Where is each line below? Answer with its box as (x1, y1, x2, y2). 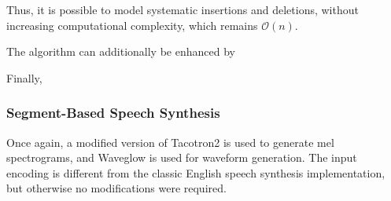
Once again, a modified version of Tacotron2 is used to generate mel (6, 133, 334, 150)
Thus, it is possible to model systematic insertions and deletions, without (6, 2, 359, 17)
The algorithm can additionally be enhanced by (6, 43, 235, 60)
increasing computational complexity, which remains (6, 16, 258, 33)
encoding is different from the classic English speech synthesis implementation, (6, 164, 385, 181)
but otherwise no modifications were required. (6, 180, 227, 196)
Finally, (6, 69, 42, 86)
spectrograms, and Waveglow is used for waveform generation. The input (6, 149, 357, 166)
